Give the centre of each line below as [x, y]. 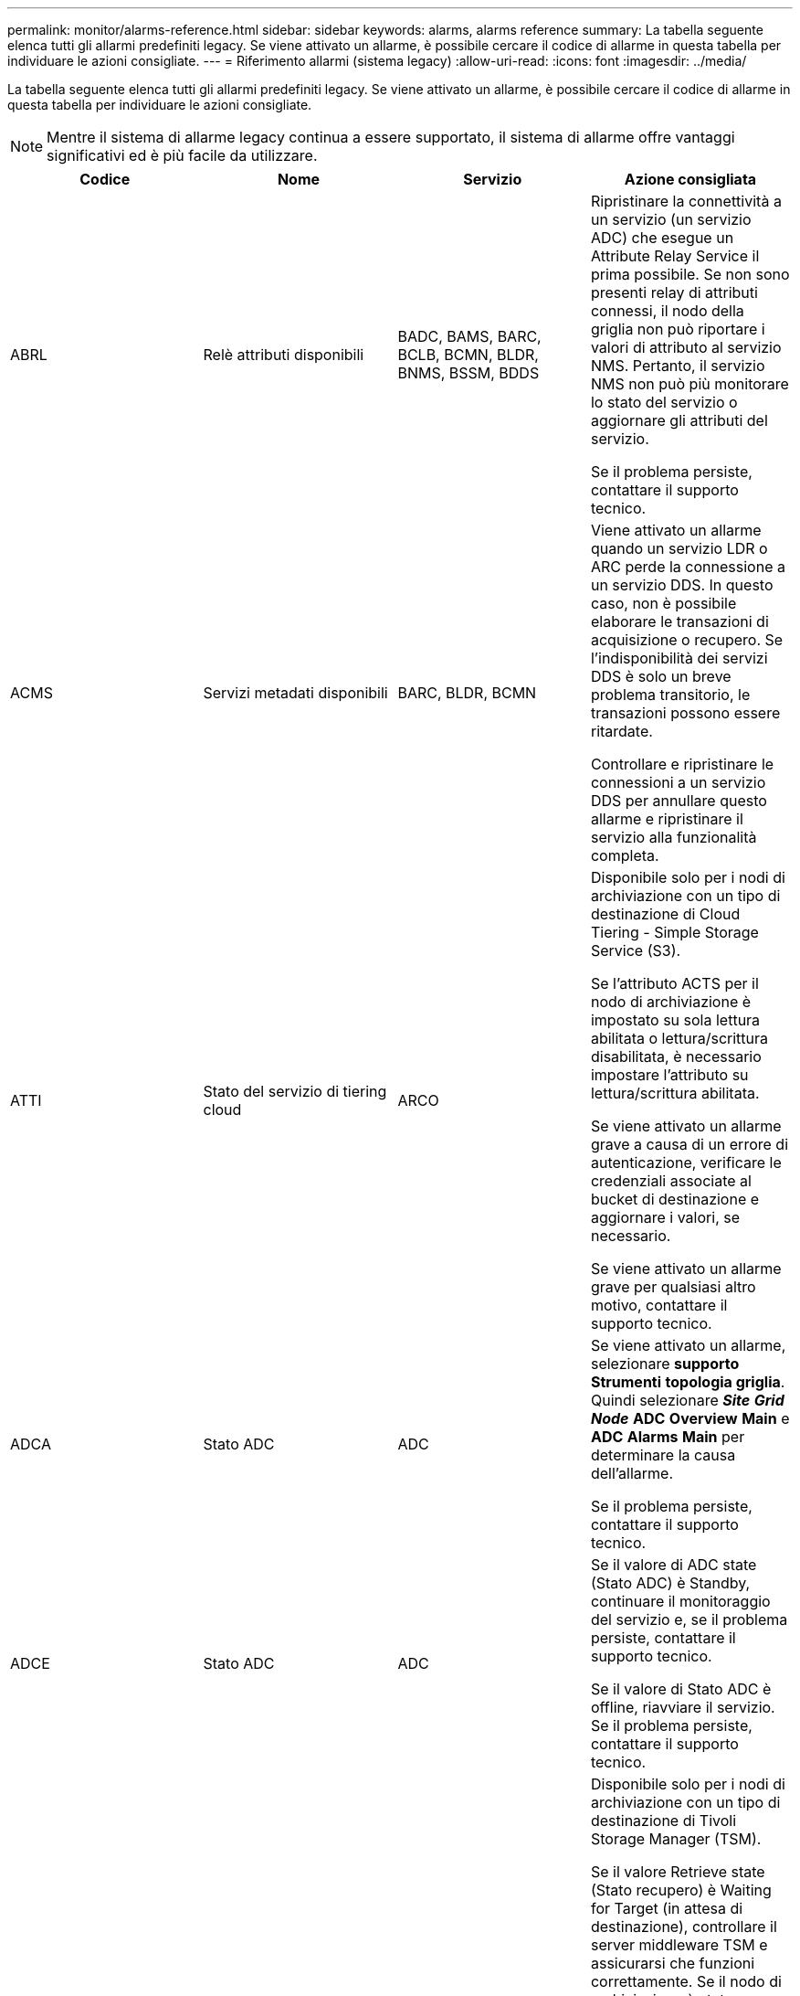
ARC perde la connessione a [688, 567]
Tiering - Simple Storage [674, 932]
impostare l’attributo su [669, 1075]
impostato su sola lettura [675, 1020]
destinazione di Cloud [665, 914]
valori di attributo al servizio [686, 347]
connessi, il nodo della [667, 311]
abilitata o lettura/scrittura [679, 1038]
